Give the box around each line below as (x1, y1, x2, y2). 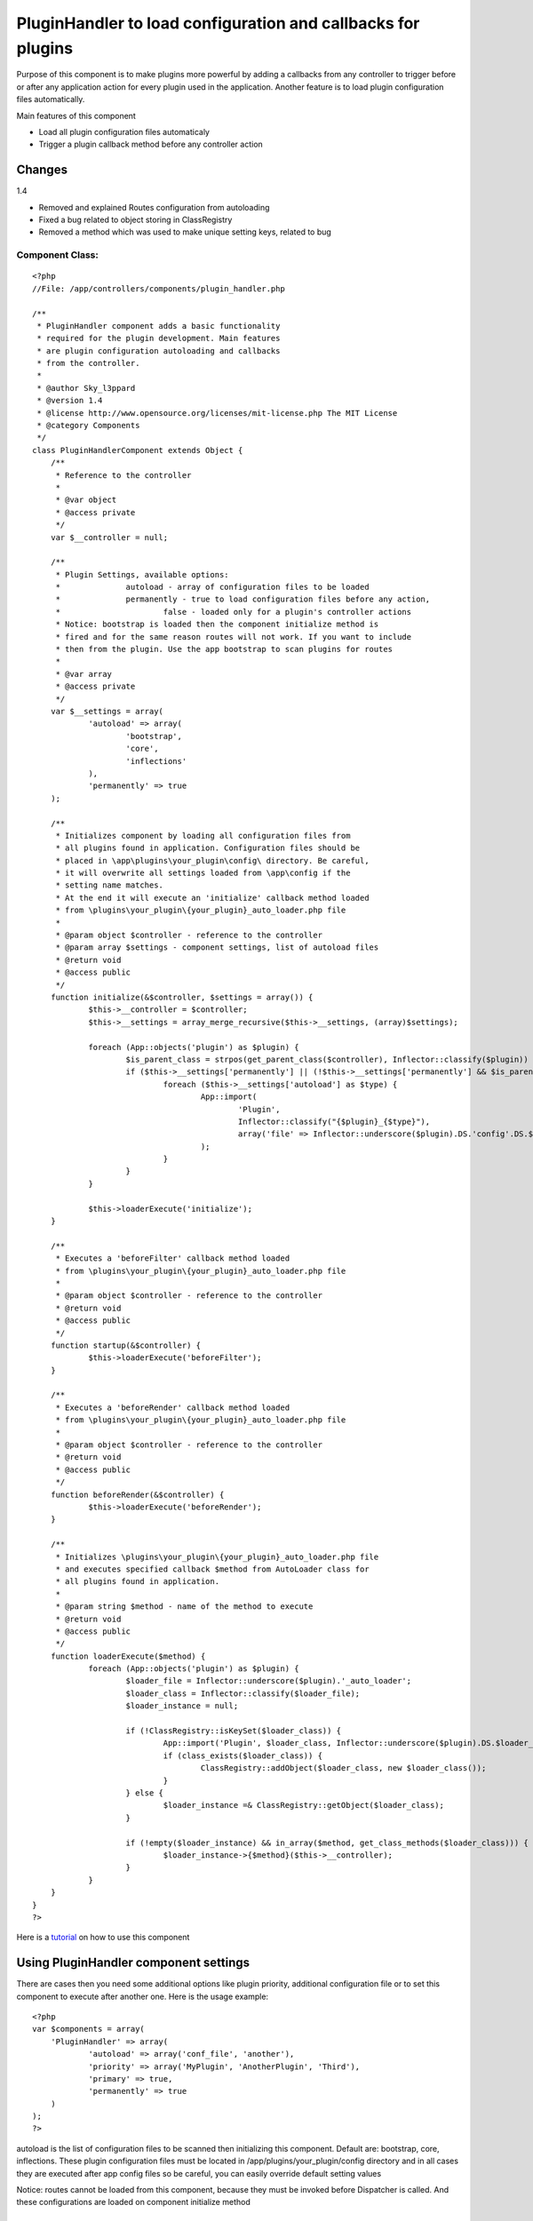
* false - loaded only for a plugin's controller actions (55, 607, 412, 617)
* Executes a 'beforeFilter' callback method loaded (55, 1254, 290, 1263)
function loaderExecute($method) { (50, 1651, 206, 1661)
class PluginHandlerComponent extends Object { (32, 445, 243, 455)
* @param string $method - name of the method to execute (55, 1602, 314, 1612)
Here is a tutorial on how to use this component (16, 1932, 190, 1943)
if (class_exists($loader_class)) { (163, 1750, 323, 1761)
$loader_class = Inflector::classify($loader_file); (125, 1688, 361, 1699)
